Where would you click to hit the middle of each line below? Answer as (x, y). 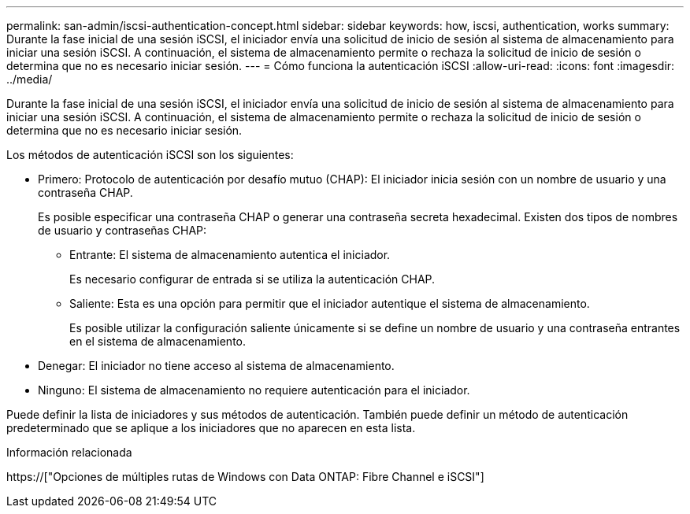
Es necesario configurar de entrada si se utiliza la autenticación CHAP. (252, 279)
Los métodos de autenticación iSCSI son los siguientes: (150, 155)
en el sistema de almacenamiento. (158, 341)
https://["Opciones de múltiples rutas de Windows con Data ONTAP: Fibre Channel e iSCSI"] (245, 477)
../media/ (30, 79)
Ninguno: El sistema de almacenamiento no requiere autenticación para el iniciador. (254, 390)
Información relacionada (69, 452)
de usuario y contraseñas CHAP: (122, 230)
